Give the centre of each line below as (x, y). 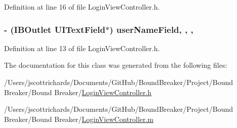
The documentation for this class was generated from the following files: (116, 65)
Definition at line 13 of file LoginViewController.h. (82, 48)
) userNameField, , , (151, 29)
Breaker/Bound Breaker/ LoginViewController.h (78, 92)
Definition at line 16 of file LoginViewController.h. (82, 7)
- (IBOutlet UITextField (55, 29)
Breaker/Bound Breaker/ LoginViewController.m (79, 119)
